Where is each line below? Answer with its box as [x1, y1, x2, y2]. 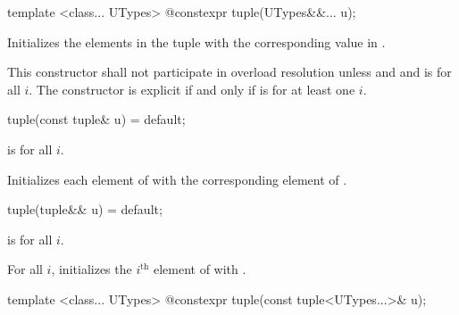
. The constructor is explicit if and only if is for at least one [29, 79, 355, 98]
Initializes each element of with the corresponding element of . [7, 170, 347, 188]
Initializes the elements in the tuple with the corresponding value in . [7, 32, 386, 51]
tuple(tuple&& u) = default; [7, 200, 163, 219]
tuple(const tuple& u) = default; [7, 110, 186, 128]
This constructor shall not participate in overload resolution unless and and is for [7, 62, 452, 81]
